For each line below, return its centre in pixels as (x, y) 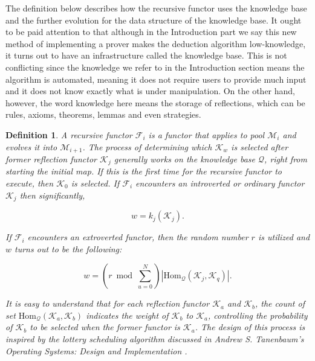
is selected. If (95, 183)
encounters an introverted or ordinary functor (220, 183)
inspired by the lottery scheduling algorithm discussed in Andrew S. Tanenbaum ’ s (155, 339)
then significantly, (52, 195)
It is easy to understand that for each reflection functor (108, 303)
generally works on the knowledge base (185, 158)
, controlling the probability (258, 315)
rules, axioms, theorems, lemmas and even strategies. (103, 114)
